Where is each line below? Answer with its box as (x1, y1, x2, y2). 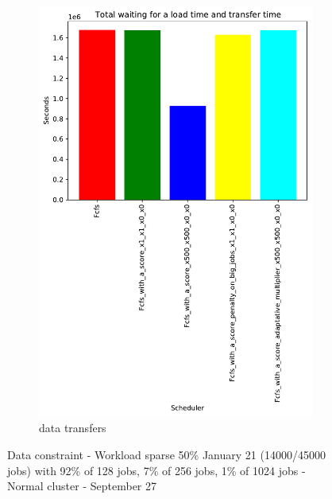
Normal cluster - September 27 (7, 478, 157, 494)
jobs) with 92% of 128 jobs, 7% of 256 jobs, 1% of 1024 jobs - (7, 462, 306, 478)
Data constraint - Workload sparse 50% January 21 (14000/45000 (7, 446, 326, 462)
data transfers (39, 419, 106, 436)
